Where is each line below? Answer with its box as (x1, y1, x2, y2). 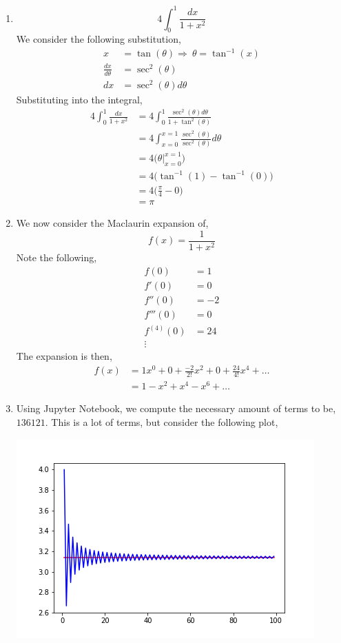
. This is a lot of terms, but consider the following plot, (45, 414, 278, 429)
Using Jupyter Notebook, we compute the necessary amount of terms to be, (16, 401, 336, 416)
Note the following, (16, 250, 97, 265)
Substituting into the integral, (16, 92, 143, 106)
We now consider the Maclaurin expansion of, (16, 216, 209, 230)
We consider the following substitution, (16, 32, 181, 46)
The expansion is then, (16, 349, 112, 363)
